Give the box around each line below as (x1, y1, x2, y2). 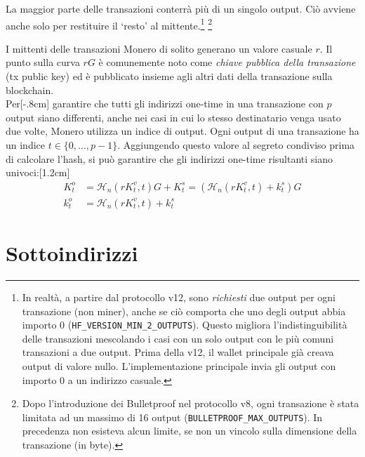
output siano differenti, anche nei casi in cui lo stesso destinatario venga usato (6, 110, 341, 124)
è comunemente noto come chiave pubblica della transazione (98, 55, 356, 69)
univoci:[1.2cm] (6, 165, 70, 180)
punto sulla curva (6, 55, 80, 69)
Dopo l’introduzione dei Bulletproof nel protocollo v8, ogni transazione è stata (22, 396, 359, 411)
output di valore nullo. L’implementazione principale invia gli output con (22, 359, 336, 373)
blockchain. (6, 82, 54, 97)
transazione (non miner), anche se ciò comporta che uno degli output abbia (22, 303, 346, 318)
